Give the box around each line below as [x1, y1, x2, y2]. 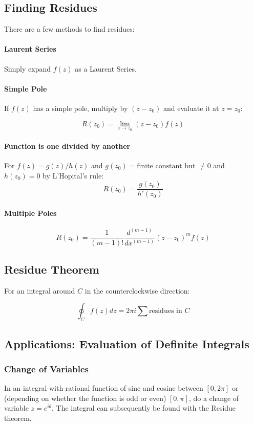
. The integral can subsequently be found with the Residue [52, 402, 236, 413]
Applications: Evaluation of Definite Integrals [4, 335, 249, 351]
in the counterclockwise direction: [85, 285, 190, 296]
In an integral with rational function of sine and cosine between [4, 383, 203, 393]
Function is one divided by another [4, 140, 131, 151]
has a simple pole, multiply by [33, 102, 128, 113]
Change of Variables [4, 362, 89, 375]
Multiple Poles [4, 207, 57, 218]
